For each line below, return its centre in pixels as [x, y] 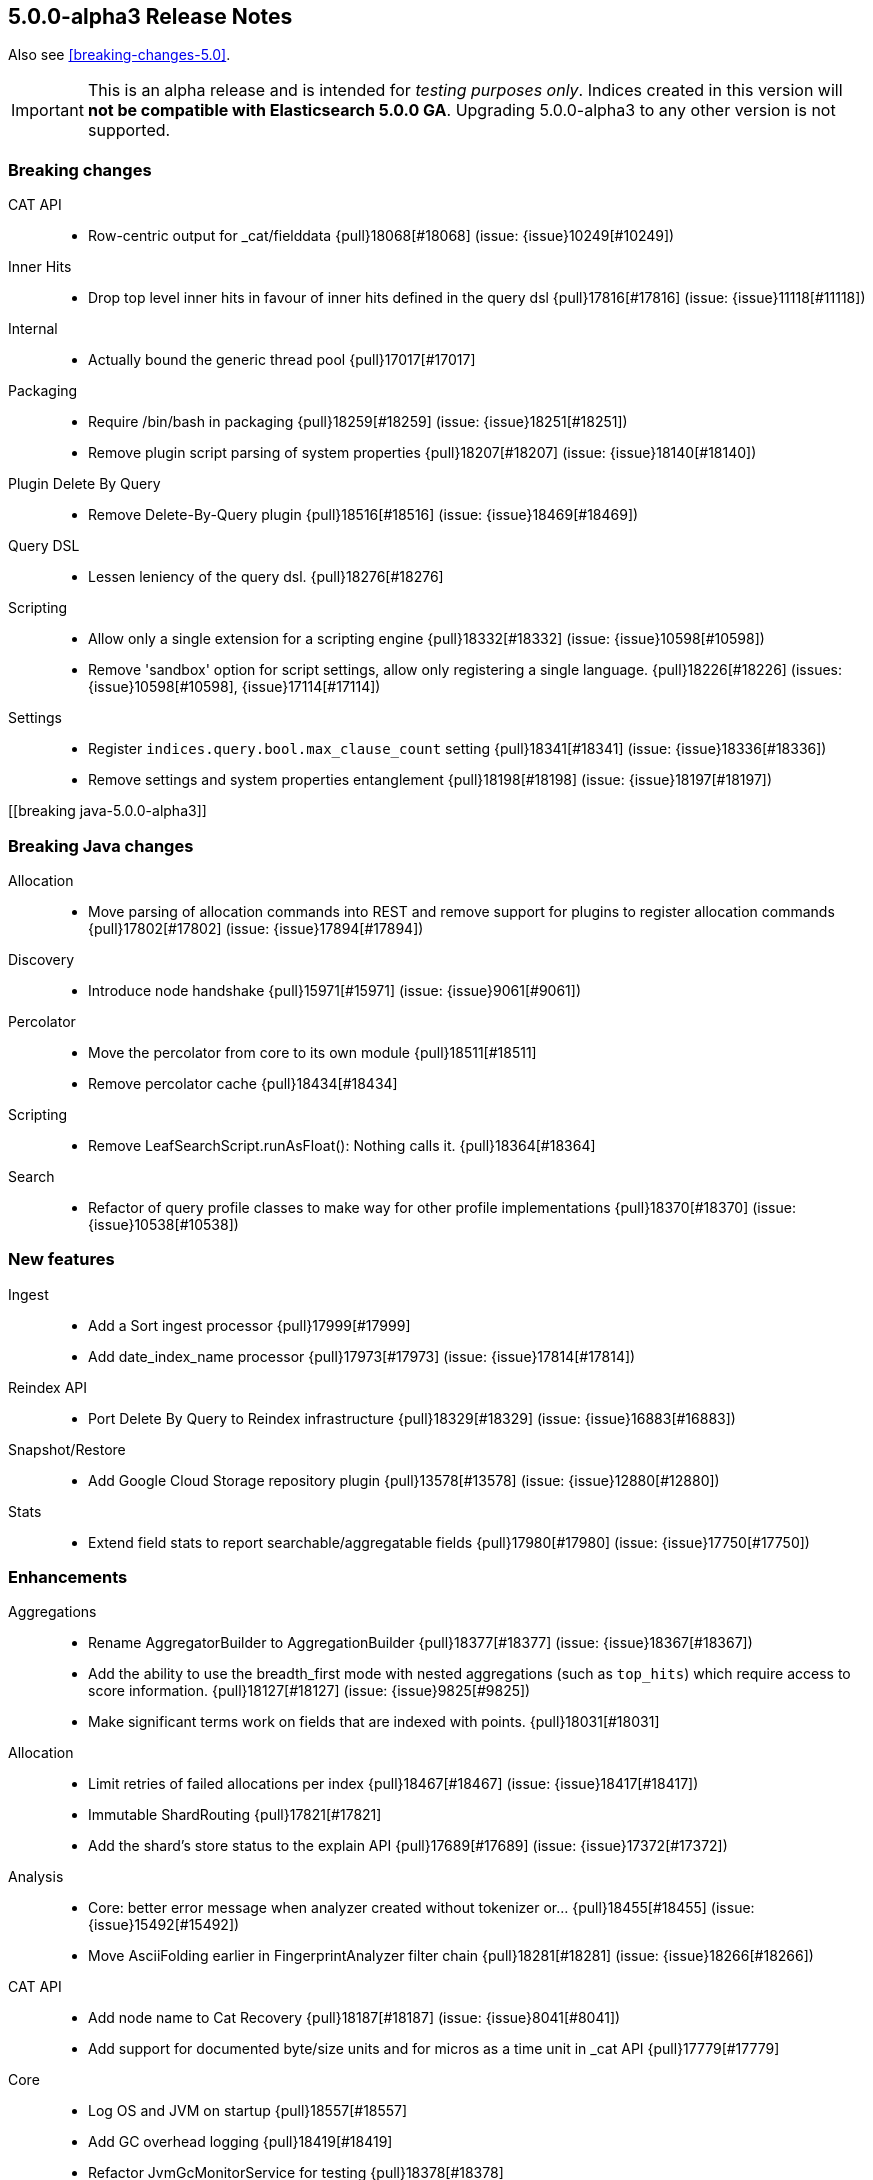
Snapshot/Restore [67, 1449]
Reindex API [47, 1387]
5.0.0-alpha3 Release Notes [150, 16]
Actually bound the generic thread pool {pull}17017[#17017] [282, 360]
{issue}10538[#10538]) [163, 1224]
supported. [129, 130]
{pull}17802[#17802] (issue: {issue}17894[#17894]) [256, 928]
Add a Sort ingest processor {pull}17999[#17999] [249, 1325]
